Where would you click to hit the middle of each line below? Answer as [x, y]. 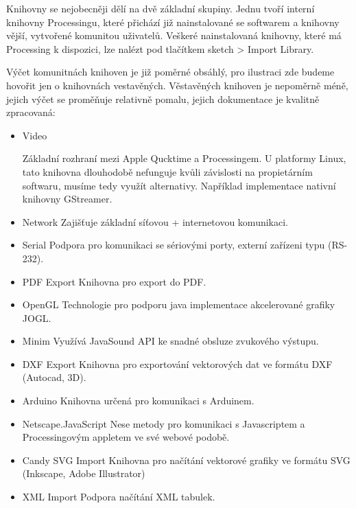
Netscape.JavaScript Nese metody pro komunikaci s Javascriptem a [164, 423]
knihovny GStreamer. [67, 199]
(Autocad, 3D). [54, 377]
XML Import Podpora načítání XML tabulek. [119, 497]
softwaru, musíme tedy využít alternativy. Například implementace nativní [179, 185]
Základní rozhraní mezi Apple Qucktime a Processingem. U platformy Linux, [184, 158]
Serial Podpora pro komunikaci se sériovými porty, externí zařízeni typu [174, 245]
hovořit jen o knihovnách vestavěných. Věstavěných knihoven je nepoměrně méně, [177, 85]
